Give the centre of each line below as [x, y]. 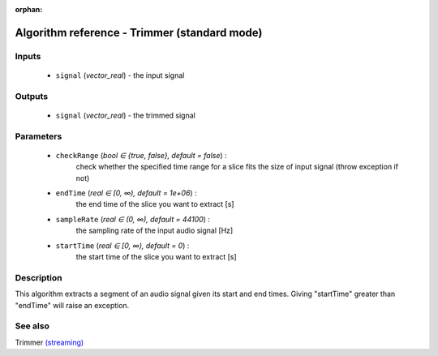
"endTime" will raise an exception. [72, 305]
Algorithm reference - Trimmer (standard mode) [139, 32]
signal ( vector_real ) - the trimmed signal [126, 115]
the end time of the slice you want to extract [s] [155, 204]
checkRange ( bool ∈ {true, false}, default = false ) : [141, 155]
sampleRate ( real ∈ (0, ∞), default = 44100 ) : [133, 219]
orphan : [29, 9]
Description [39, 277]
